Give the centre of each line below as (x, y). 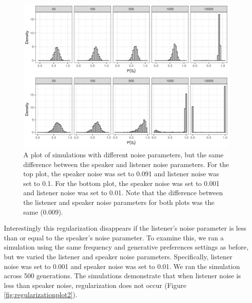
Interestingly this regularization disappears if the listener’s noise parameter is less (125, 228)
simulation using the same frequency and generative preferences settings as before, (126, 247)
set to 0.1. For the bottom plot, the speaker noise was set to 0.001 (121, 183)
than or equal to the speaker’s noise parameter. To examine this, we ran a (114, 237)
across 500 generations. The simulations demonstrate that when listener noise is (123, 276)
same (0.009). (43, 211)
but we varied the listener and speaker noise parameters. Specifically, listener (118, 256)
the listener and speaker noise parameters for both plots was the (119, 202)
